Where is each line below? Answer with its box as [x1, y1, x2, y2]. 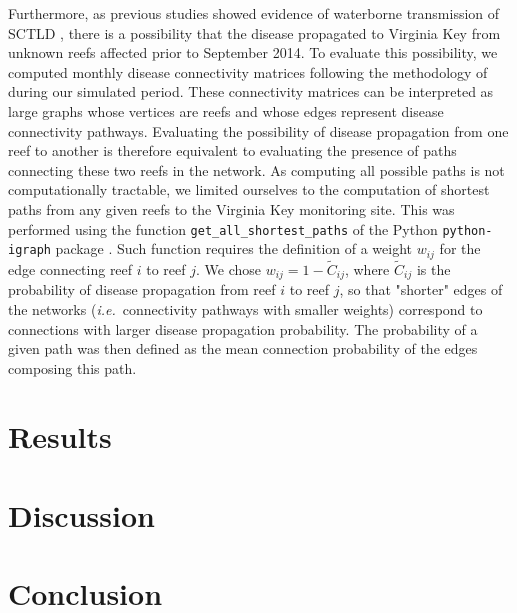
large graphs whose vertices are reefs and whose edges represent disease [8, 100, 444, 121]
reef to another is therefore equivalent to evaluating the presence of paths [8, 140, 457, 161]
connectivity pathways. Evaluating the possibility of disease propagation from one [8, 120, 509, 141]
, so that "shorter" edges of [339, 279, 503, 300]
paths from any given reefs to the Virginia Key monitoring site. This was [8, 198, 455, 219]
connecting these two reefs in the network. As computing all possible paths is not [8, 159, 505, 180]
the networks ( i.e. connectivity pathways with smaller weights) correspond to [8, 298, 483, 319]
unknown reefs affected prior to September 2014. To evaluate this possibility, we [8, 42, 498, 63]
